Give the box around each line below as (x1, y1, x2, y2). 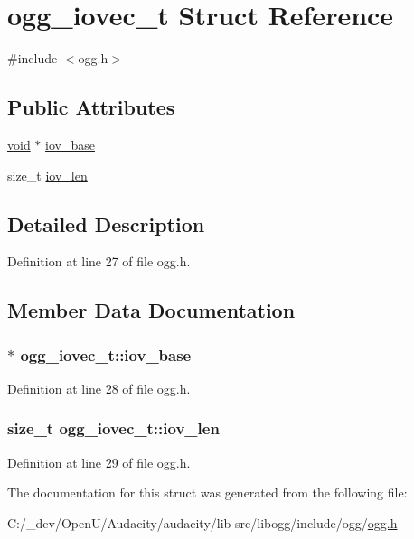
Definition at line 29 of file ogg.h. (7, 452, 191, 471)
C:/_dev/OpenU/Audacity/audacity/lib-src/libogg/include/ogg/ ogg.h (7, 513, 398, 532)
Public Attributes (7, 93, 175, 121)
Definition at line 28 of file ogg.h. (7, 378, 191, 397)
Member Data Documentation (7, 296, 296, 324)
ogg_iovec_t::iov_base (20, 343, 192, 366)
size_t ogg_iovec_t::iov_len (7, 417, 220, 440)
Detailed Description (7, 209, 205, 237)
